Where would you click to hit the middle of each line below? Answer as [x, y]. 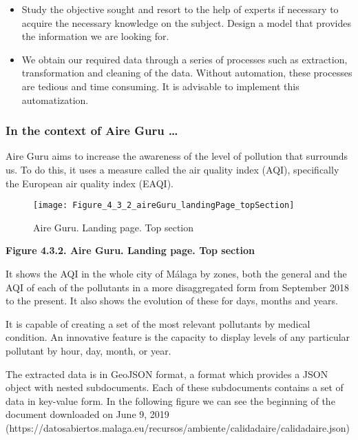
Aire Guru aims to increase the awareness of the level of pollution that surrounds [177, 156]
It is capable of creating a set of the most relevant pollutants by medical [158, 323]
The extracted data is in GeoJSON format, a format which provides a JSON [167, 374]
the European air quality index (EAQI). [89, 183]
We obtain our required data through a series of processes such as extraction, [185, 59]
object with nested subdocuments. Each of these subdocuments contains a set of [175, 387]
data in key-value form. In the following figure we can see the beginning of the [170, 400]
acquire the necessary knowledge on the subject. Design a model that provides [187, 22]
